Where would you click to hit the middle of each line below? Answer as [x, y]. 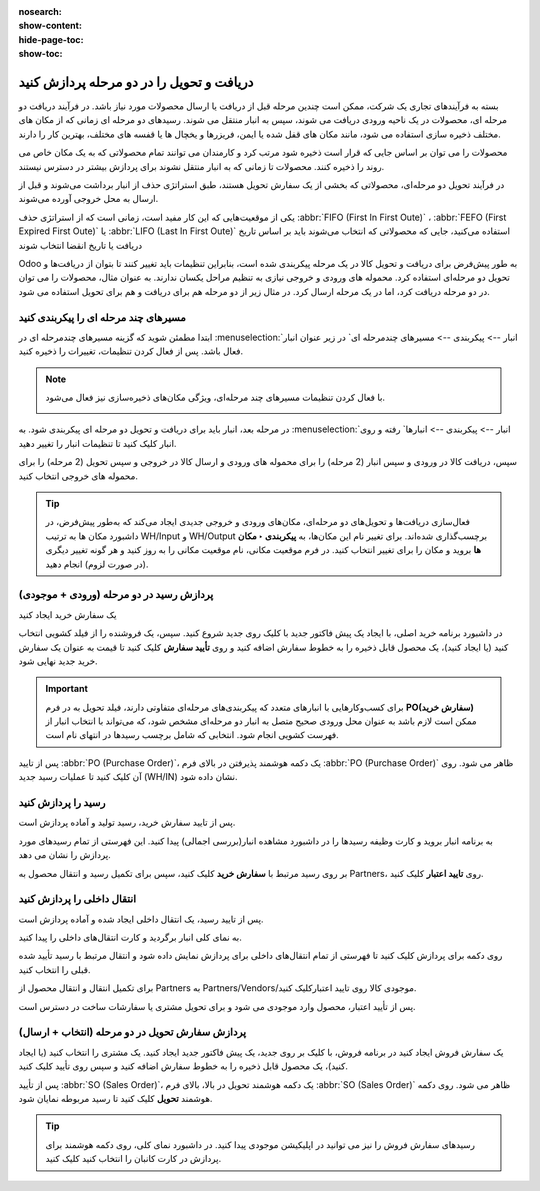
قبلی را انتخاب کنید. [54, 969]
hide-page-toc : [51, 39]
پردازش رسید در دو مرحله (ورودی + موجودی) [116, 595]
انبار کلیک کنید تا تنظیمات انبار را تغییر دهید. [97, 443]
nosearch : [40, 11]
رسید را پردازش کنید [62, 803]
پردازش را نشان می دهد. [65, 855]
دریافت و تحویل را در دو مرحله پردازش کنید [136, 81]
